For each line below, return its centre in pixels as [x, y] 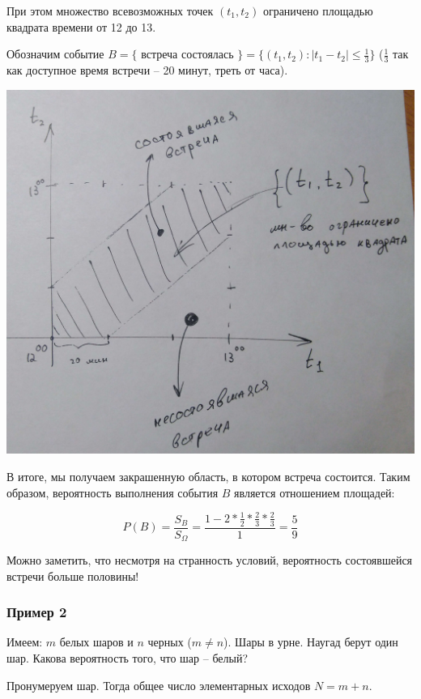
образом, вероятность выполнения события [113, 492]
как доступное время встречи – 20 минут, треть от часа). [147, 70]
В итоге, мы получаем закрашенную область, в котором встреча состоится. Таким [208, 477]
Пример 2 [37, 612]
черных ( [170, 642]
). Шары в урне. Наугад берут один [311, 642]
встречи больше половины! [73, 575]
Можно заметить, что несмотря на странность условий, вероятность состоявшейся [210, 560]
